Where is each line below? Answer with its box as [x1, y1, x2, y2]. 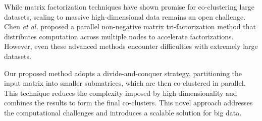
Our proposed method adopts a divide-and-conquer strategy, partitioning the [4, 68, 242, 78]
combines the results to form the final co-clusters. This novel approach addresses [4, 97, 253, 108]
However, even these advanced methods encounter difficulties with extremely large [4, 41, 258, 51]
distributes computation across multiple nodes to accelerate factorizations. [4, 31, 234, 41]
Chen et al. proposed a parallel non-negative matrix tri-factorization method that [4, 21, 256, 32]
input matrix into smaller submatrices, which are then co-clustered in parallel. [4, 78, 246, 88]
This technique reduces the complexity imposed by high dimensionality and [4, 87, 237, 98]
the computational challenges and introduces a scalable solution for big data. [4, 107, 242, 117]
